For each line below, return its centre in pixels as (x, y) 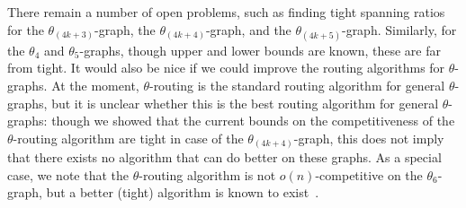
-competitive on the (369, 174)
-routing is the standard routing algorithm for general (297, 85)
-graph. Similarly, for (399, 29)
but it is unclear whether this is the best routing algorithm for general (245, 103)
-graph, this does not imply (369, 138)
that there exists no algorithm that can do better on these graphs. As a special (224, 157)
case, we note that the (68, 174)
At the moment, (95, 85)
